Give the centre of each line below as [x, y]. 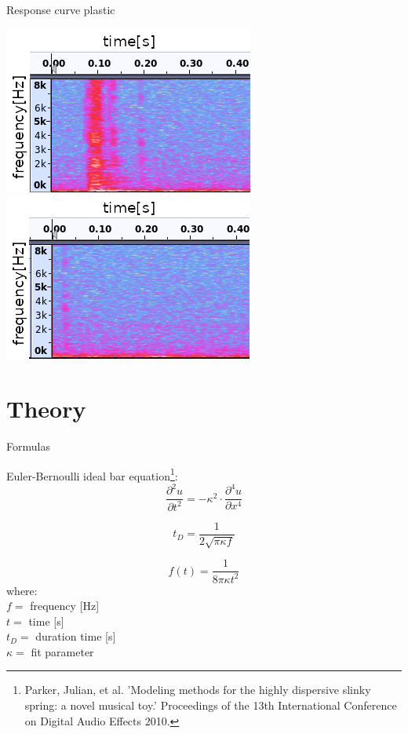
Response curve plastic [61, 9]
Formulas [28, 446]
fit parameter [62, 651]
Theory [46, 408]
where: [22, 590]
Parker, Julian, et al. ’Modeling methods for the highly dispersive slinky [198, 690]
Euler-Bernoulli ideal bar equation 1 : [92, 474]
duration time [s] [76, 636]
